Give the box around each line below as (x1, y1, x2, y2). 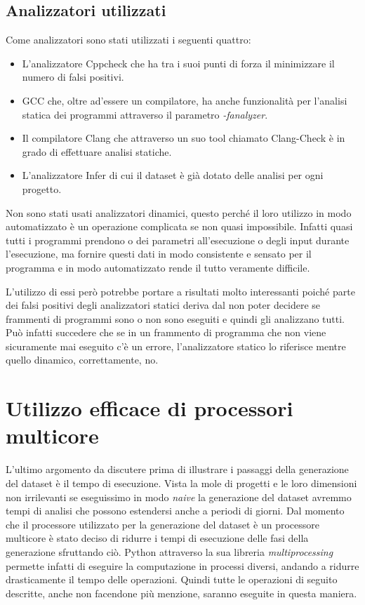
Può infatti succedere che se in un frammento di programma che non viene (6, 325, 326, 340)
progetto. (22, 181, 62, 196)
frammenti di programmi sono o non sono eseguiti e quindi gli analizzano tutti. (6, 311, 345, 326)
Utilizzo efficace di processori (6, 394, 293, 423)
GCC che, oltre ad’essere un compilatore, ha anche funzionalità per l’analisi (22, 93, 347, 107)
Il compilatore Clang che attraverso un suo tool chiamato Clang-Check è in (22, 131, 345, 145)
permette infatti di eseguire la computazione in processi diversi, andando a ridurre (6, 558, 359, 573)
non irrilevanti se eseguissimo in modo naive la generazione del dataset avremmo (6, 489, 352, 504)
